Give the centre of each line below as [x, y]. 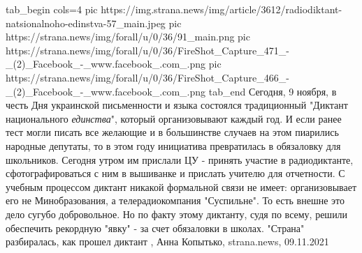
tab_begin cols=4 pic [52, 9]
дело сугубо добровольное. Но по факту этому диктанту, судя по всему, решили [177, 214]
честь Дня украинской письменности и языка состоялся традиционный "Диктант [177, 105]
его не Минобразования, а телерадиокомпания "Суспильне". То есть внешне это [175, 200]
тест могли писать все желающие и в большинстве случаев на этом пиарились [172, 132]
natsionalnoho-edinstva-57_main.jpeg [86, 23]
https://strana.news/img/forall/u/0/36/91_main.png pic [128, 37]
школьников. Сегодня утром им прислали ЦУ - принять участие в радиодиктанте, [180, 159]
